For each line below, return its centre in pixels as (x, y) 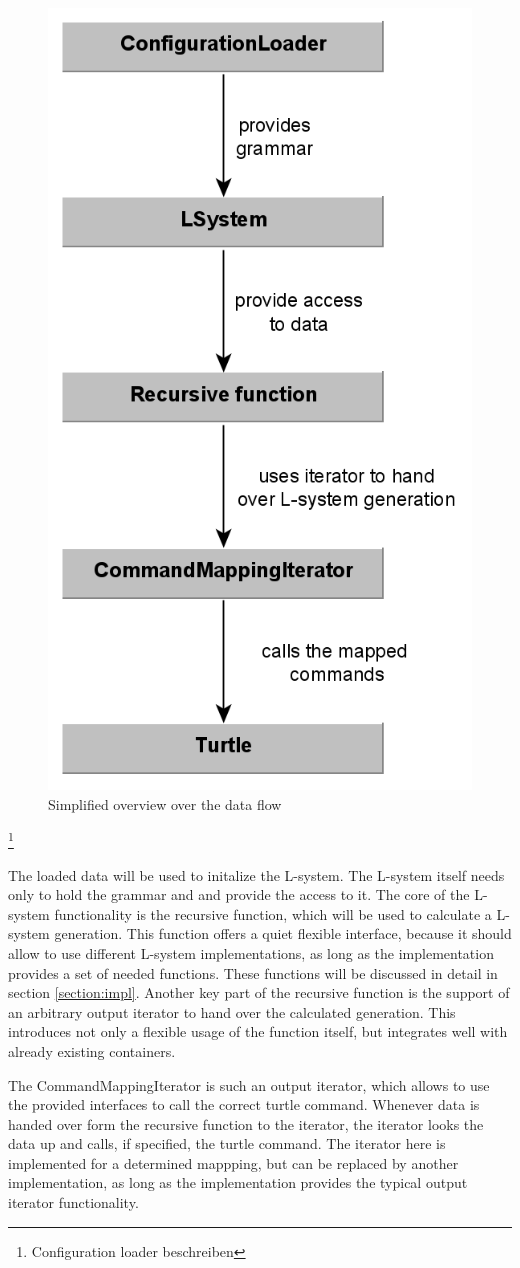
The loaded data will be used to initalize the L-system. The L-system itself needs (256, 874)
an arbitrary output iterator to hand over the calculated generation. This (232, 1011)
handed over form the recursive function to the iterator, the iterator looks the (246, 1123)
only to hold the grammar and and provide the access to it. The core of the (239, 894)
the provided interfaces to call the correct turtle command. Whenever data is (244, 1104)
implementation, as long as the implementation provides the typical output (238, 1182)
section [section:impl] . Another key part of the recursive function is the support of (259, 992)
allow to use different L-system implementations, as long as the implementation (251, 952)
